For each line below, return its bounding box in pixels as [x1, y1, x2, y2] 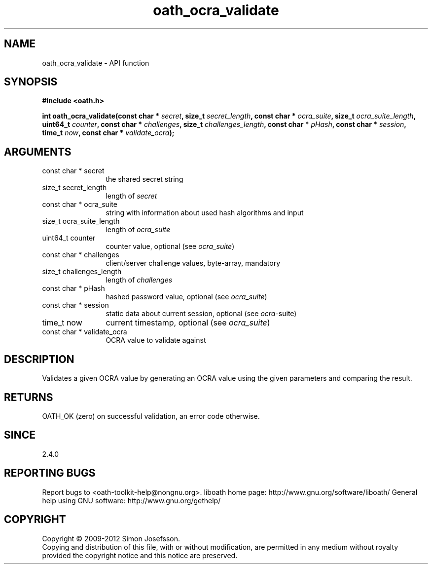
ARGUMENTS [4, 145, 72, 158]
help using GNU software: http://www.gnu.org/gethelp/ [42, 496, 221, 505]
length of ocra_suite [106, 225, 171, 234]
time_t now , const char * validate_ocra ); [42, 128, 175, 137]
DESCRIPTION [4, 353, 74, 365]
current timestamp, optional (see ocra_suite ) [106, 318, 270, 328]
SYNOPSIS [4, 76, 58, 88]
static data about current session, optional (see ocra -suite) [106, 309, 297, 318]
